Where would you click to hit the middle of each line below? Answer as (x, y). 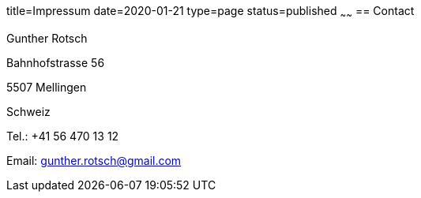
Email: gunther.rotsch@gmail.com (94, 160)
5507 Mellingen (47, 87)
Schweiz (28, 111)
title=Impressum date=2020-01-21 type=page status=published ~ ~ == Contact (210, 12)
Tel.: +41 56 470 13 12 (63, 136)
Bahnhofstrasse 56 (56, 62)
